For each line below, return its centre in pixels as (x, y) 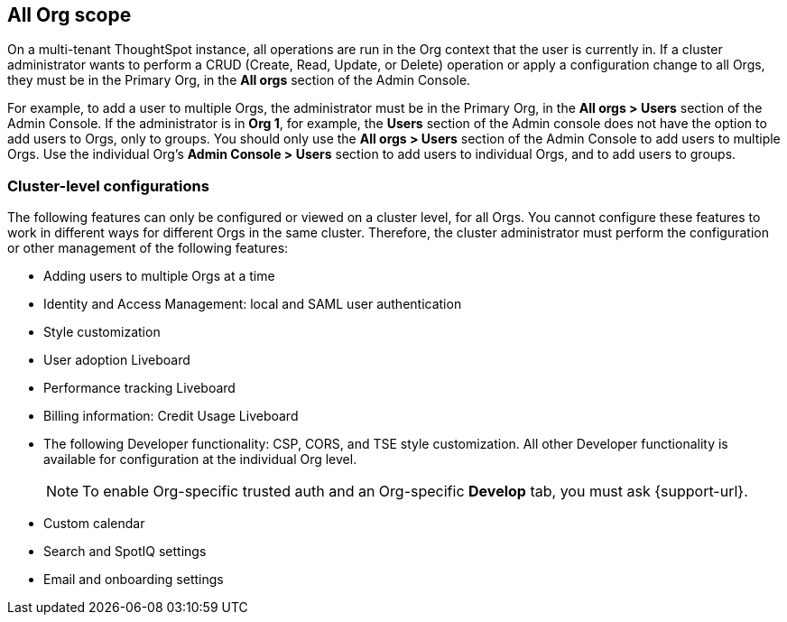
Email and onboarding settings (134, 580)
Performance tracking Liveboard (139, 388)
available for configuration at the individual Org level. (200, 460)
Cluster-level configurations (108, 186)
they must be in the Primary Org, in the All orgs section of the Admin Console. (239, 80)
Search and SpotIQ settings (125, 552)
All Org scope (69, 15)
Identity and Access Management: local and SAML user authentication (253, 304)
